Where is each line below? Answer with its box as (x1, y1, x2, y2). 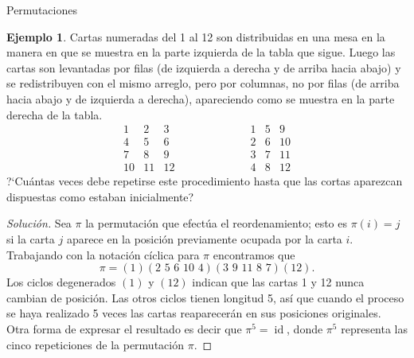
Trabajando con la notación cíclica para (6, 246, 200, 263)
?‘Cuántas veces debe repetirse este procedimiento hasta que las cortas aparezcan (6, 173, 403, 189)
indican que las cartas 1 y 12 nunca (192, 274, 365, 290)
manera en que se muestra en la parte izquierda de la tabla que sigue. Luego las (6, 44, 396, 60)
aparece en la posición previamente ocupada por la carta (66, 231, 342, 247)
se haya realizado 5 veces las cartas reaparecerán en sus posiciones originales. (6, 305, 381, 321)
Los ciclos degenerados (6, 274, 116, 290)
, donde (287, 321, 323, 337)
